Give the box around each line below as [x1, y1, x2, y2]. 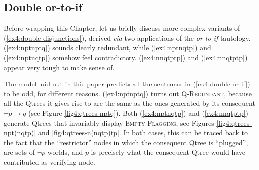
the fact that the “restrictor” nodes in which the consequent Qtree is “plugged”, [4, 137, 248, 147]
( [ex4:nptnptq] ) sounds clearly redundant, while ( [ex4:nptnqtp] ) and [4, 42, 211, 53]
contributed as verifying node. [4, 156, 95, 167]
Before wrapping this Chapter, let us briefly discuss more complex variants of [4, 23, 240, 33]
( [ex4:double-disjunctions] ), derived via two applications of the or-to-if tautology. [4, 32, 251, 43]
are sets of [4, 147, 35, 157]
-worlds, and [45, 147, 83, 157]
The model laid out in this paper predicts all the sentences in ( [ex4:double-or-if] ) [4, 79, 250, 89]
